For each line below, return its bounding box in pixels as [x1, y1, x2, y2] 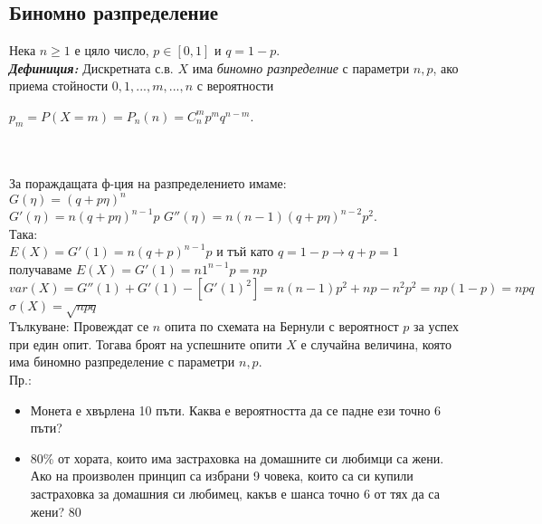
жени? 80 [30, 501, 81, 520]
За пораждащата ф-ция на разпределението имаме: [9, 173, 287, 192]
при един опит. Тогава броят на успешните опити [9, 334, 282, 353]
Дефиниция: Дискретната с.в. [9, 58, 174, 77]
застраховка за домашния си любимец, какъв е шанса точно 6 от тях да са [30, 483, 440, 502]
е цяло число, [74, 41, 149, 60]
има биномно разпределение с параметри [9, 352, 235, 371]
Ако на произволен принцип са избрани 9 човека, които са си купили [30, 466, 414, 485]
